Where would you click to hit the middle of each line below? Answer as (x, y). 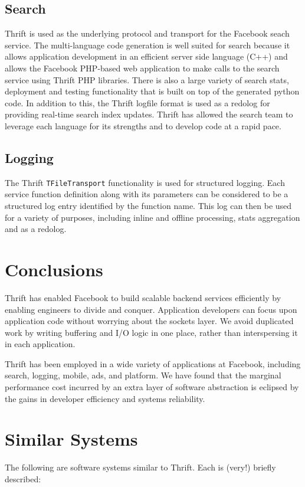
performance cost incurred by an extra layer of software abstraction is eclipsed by (152, 387)
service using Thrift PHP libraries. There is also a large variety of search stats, (147, 79)
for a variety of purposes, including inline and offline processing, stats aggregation (152, 217)
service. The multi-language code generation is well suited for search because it (147, 45)
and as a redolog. (36, 229)
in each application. (40, 344)
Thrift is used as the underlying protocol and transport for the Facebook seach (147, 33)
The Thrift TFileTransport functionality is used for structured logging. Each (145, 182)
